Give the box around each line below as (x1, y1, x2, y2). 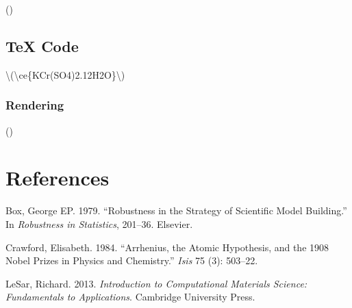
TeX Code (5, 35, 79, 56)
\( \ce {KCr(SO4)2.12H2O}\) (5, 67, 125, 81)
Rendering (5, 97, 64, 114)
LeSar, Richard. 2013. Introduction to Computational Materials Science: (5, 276, 307, 290)
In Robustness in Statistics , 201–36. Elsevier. (5, 216, 193, 231)
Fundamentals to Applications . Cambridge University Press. (5, 290, 255, 304)
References (5, 164, 110, 192)
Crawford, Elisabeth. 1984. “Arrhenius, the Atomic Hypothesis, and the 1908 (5, 240, 329, 254)
